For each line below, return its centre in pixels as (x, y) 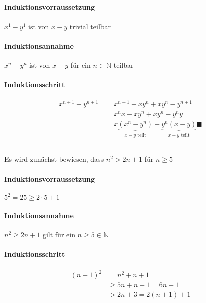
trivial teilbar (90, 26)
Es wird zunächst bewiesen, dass (54, 159)
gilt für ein (59, 235)
